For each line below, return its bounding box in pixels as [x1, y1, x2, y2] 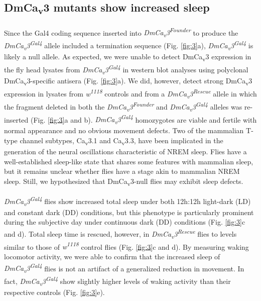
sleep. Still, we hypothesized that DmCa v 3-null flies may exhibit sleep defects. [4, 175, 243, 187]
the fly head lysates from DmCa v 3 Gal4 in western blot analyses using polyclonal [4, 63, 248, 76]
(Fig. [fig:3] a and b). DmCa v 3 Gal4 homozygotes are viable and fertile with [31, 113, 257, 126]
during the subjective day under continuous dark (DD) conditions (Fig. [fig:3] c [4, 217, 245, 227]
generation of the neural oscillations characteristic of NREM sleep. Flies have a [4, 146, 247, 157]
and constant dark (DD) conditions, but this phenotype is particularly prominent [4, 207, 254, 217]
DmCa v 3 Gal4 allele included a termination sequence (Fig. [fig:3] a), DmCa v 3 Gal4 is [4, 39, 253, 52]
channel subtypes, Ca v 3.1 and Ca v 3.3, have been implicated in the [20, 135, 223, 147]
